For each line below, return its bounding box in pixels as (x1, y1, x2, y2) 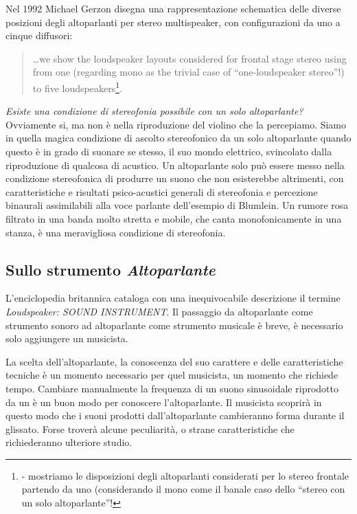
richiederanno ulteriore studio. (5, 435, 133, 449)
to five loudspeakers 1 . (32, 78, 122, 95)
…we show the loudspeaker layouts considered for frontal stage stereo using (32, 51, 347, 65)
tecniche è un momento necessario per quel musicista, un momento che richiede (5, 368, 338, 382)
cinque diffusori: (5, 28, 73, 43)
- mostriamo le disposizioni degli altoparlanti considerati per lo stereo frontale (21, 468, 349, 482)
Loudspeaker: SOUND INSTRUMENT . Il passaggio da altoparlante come (5, 304, 313, 318)
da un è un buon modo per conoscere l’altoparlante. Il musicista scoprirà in (5, 394, 322, 409)
